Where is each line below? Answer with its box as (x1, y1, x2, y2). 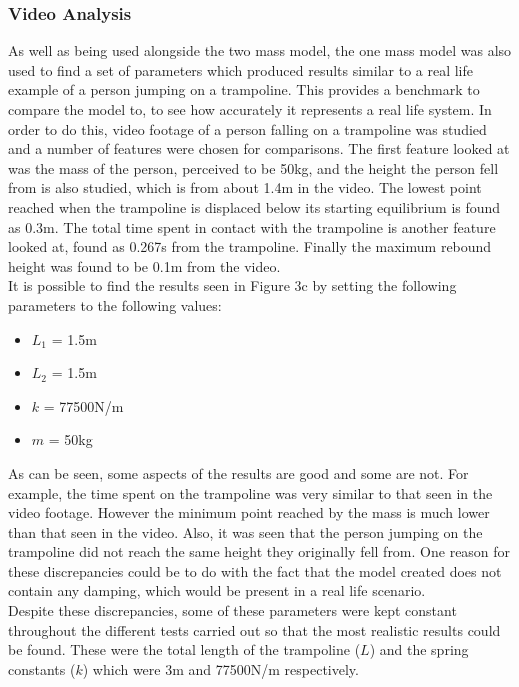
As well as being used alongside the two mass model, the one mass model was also (8, 40, 512, 61)
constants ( (8, 658, 76, 679)
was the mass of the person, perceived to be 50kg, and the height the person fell (8, 157, 499, 178)
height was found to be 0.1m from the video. (8, 255, 281, 276)
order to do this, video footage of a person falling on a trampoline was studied (8, 118, 487, 139)
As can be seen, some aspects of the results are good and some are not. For (8, 462, 469, 483)
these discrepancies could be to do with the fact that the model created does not (8, 560, 502, 581)
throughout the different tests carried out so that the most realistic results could (8, 619, 501, 640)
